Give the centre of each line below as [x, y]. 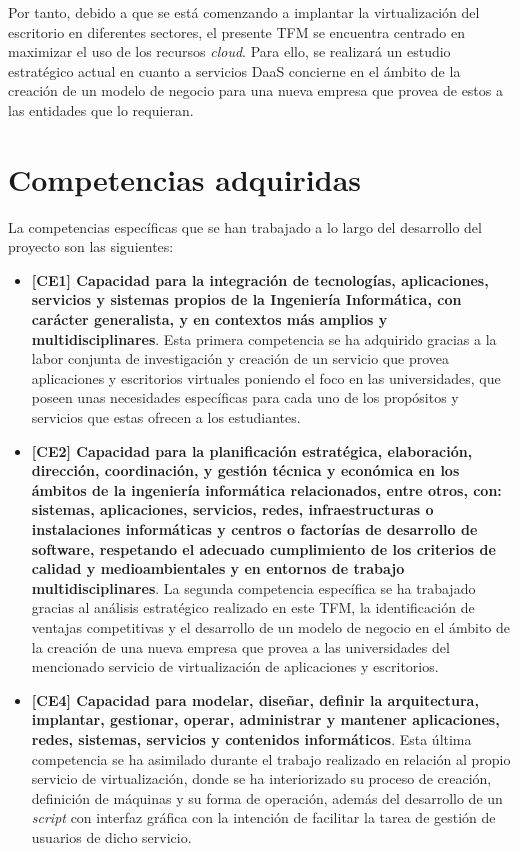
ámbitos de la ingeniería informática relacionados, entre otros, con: [266, 489]
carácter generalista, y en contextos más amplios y [209, 319]
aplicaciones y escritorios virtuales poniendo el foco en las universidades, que [266, 377]
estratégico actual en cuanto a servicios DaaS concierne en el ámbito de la [234, 70]
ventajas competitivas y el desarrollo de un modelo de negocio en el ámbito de [271, 626]
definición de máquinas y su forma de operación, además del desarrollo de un [267, 797]
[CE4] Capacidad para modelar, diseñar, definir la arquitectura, [255, 699]
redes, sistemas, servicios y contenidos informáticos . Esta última [251, 738]
